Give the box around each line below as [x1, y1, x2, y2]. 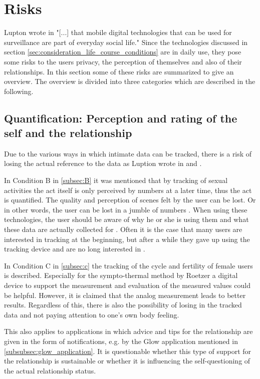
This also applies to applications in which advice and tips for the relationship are [4, 326, 253, 336]
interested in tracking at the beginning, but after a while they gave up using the [4, 233, 250, 244]
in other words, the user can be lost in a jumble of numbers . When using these [4, 204, 247, 214]
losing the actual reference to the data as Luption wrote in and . [4, 158, 202, 168]
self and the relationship [4, 125, 132, 140]
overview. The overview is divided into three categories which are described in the [4, 76, 255, 86]
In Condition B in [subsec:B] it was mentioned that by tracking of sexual [4, 175, 228, 185]
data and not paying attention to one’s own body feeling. [4, 309, 179, 319]
